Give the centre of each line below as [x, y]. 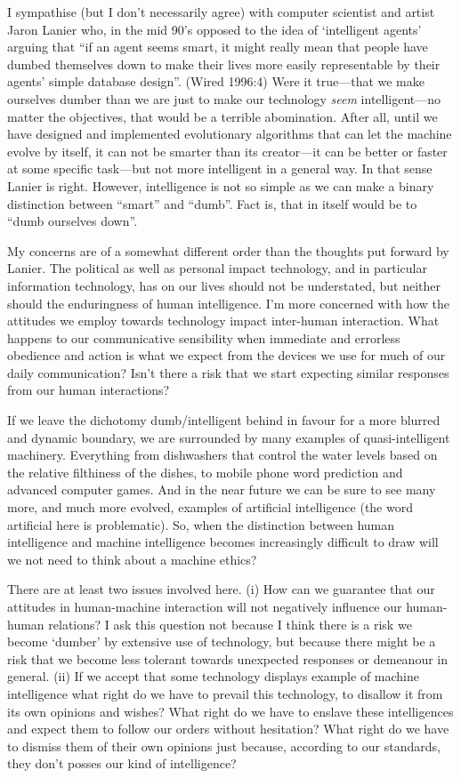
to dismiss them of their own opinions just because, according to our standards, [224, 746]
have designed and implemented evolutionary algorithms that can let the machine [230, 134]
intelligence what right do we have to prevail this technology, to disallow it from [225, 693]
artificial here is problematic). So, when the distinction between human [201, 524]
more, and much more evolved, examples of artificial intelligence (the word [210, 507]
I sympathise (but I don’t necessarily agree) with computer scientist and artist [221, 12]
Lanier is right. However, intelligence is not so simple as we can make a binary [221, 185]
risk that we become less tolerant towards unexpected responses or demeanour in [227, 658]
